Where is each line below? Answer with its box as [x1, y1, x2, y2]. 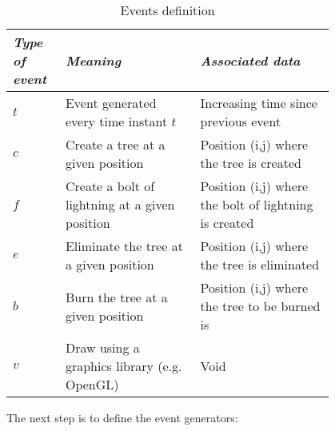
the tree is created [200, 154, 301, 172]
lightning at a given [65, 195, 175, 214]
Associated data [200, 51, 301, 70]
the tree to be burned [200, 297, 321, 315]
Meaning [65, 51, 122, 70]
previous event [200, 112, 281, 130]
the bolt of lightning [200, 195, 313, 214]
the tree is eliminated [200, 255, 320, 273]
